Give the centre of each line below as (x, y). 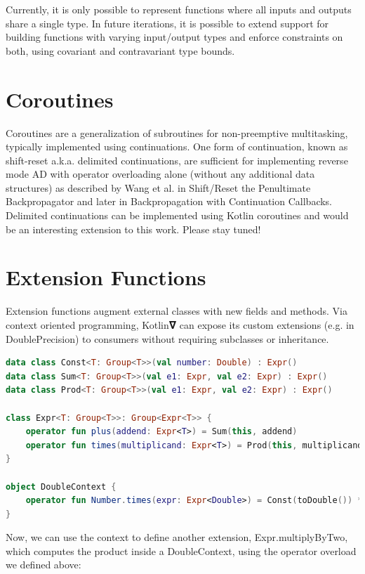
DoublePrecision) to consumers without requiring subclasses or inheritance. (167, 338)
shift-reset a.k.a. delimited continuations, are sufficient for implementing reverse (177, 160)
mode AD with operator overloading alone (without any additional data (160, 174)
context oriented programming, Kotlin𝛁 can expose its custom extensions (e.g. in (180, 324)
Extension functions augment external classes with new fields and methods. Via (177, 311)
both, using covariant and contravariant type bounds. (120, 50)
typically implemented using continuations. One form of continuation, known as (177, 146)
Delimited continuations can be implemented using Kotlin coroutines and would (177, 215)
